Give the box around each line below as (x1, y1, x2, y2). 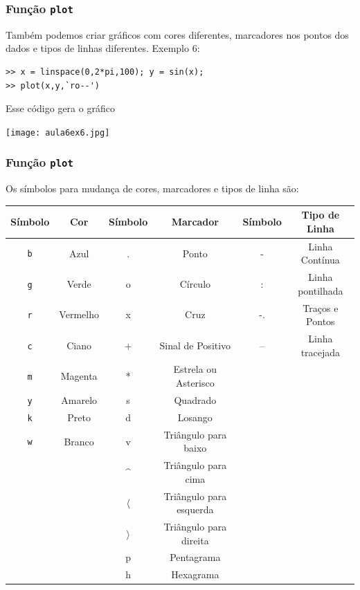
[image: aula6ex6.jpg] (6, 127, 110, 138)
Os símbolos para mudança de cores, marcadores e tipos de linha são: (6, 181, 299, 196)
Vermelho (59, 307, 99, 322)
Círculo (179, 276, 211, 291)
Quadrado (174, 392, 217, 407)
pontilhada (298, 283, 343, 297)
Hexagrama (171, 567, 219, 582)
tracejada (300, 344, 341, 359)
